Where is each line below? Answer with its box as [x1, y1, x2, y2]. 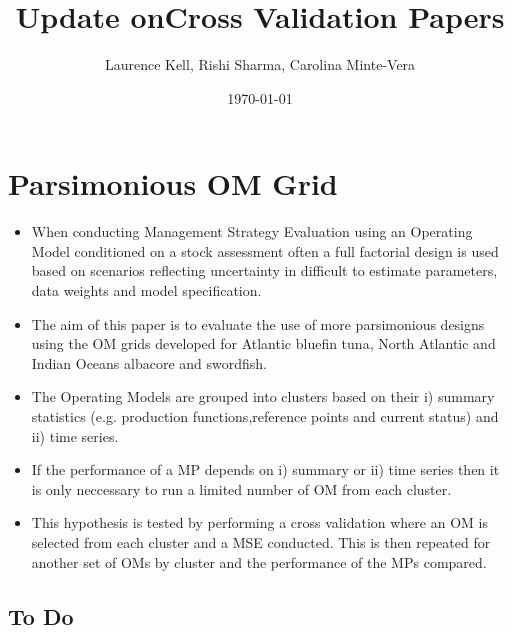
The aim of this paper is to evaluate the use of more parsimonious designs [31, 313, 485, 334]
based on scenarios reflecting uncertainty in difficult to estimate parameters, [31, 260, 498, 281]
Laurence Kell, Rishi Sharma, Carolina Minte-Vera [104, 54, 416, 75]
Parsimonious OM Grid [8, 163, 338, 204]
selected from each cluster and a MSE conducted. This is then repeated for [31, 531, 491, 552]
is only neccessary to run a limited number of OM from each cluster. [31, 478, 452, 499]
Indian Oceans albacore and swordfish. [31, 352, 268, 373]
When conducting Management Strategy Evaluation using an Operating [31, 221, 473, 242]
